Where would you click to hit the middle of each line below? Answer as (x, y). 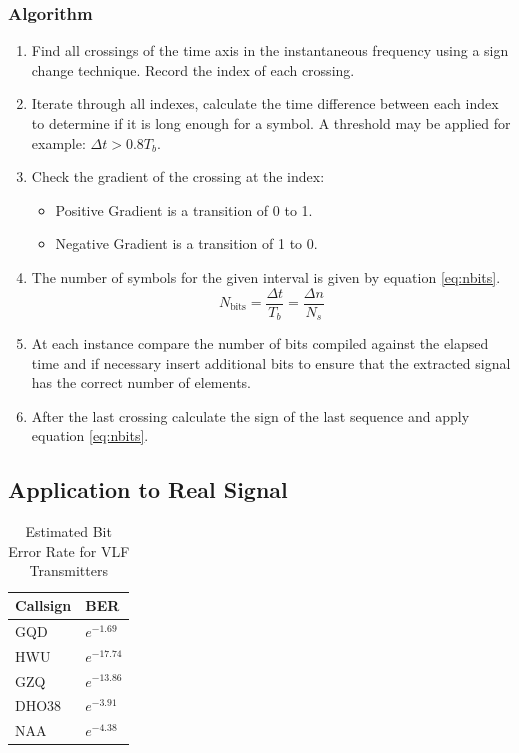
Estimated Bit (68, 531)
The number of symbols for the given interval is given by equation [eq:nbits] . (266, 276)
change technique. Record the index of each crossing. (193, 69)
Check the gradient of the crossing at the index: (178, 176)
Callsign (43, 605)
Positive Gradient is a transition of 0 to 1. (184, 209)
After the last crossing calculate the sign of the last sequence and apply (250, 415)
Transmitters (68, 570)
